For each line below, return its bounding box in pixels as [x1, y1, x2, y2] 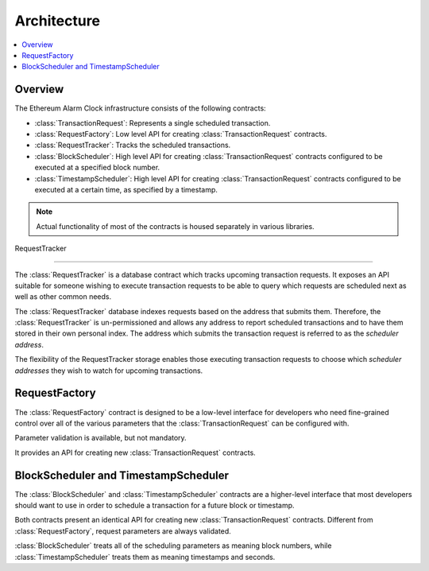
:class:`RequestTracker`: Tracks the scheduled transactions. [34, 140, 231, 150]
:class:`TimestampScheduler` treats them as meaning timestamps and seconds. [14, 552, 276, 561]
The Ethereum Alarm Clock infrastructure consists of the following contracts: [14, 103, 266, 113]
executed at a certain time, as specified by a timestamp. [34, 185, 218, 194]
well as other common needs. [14, 292, 112, 301]
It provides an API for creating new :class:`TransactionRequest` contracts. [14, 448, 256, 457]
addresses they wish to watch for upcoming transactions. [14, 366, 203, 375]
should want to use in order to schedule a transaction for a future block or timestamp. [14, 501, 295, 511]
